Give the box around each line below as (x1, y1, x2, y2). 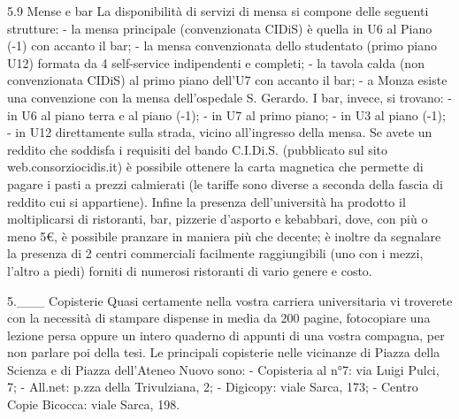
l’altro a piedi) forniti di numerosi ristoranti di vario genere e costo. (7, 261, 372, 279)
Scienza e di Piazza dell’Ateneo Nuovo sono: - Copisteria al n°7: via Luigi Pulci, (7, 360, 440, 378)
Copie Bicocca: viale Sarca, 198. (7, 395, 180, 414)
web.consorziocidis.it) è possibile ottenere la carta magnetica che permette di (7, 157, 424, 176)
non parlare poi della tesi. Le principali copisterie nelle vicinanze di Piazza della (7, 343, 440, 362)
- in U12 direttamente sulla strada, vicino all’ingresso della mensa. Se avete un (7, 123, 432, 141)
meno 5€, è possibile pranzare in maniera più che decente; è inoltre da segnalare (7, 226, 441, 245)
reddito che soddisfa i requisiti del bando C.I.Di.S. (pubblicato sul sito (7, 140, 388, 158)
